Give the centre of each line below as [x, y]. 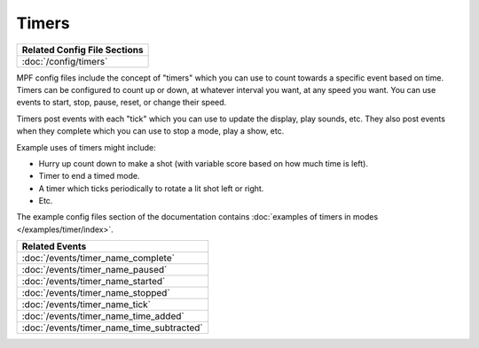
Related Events [54, 246]
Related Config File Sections [82, 50]
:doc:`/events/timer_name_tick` [86, 305]
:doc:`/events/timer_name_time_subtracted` [112, 328]
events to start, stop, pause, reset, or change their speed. [122, 103]
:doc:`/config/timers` [65, 61]
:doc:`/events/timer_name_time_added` [103, 316]
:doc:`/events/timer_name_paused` [94, 270]
